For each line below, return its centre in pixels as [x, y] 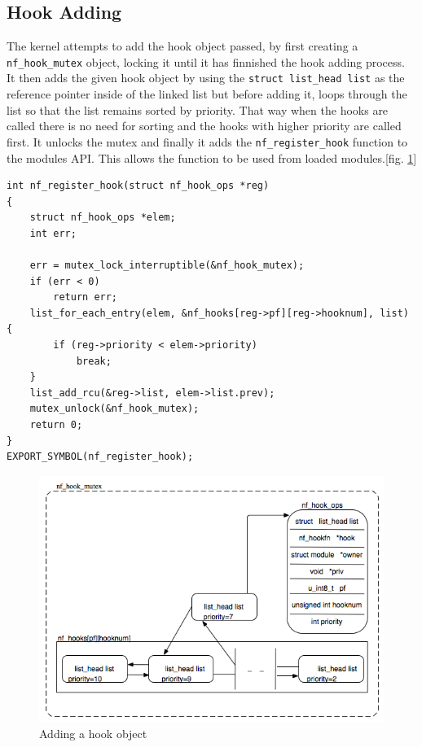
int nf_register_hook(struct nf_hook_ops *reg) [138, 186]
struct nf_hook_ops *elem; [103, 218]
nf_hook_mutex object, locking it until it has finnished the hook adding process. [206, 61]
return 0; [56, 425]
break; [94, 361]
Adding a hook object [93, 734]
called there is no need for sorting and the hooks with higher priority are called [204, 126]
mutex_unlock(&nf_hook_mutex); [114, 409]
